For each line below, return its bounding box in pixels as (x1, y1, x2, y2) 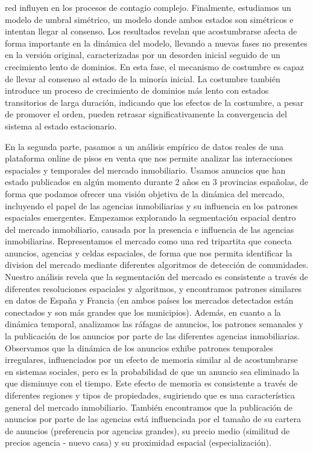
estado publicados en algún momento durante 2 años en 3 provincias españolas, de (5, 175, 308, 188)
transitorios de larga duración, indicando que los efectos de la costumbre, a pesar (5, 96, 304, 108)
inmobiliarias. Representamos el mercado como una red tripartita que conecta (5, 235, 292, 247)
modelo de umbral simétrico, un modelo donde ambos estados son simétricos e (5, 13, 294, 25)
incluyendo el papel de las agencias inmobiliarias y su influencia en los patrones (5, 199, 298, 212)
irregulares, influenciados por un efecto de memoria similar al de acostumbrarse (5, 353, 298, 366)
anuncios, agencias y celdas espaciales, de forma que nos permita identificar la (5, 246, 292, 259)
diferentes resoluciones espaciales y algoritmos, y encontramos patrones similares (5, 282, 302, 295)
